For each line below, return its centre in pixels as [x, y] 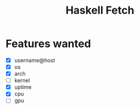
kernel [22, 80]
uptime [23, 87]
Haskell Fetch [100, 10]
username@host [34, 60]
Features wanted [48, 44]
